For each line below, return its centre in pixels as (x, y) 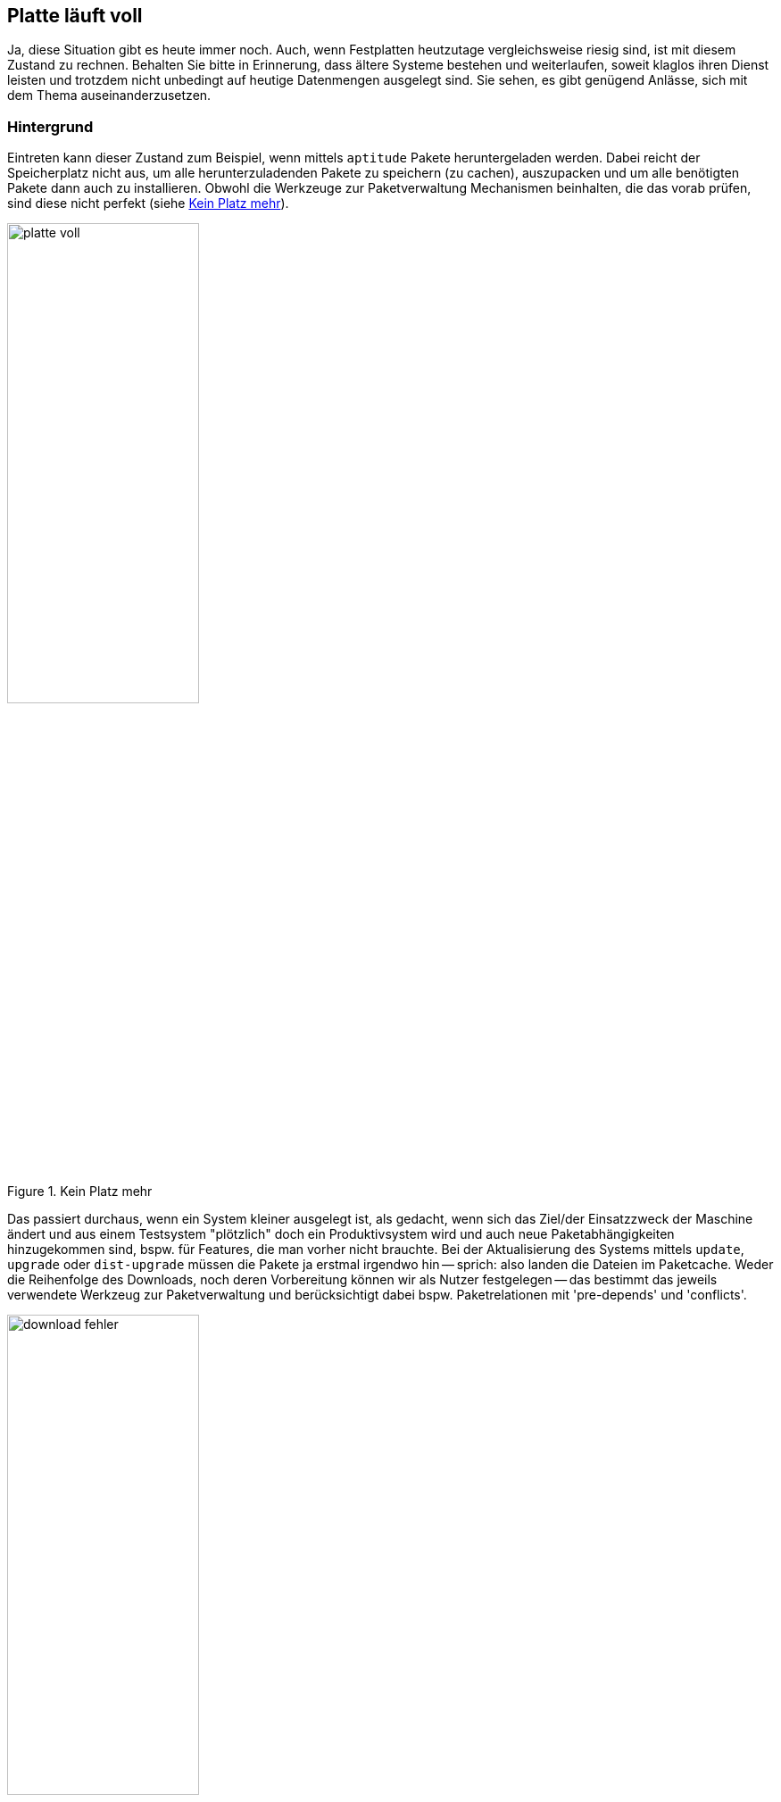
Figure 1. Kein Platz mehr (80, 1192)
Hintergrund (50, 126)
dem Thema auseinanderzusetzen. (109, 95)
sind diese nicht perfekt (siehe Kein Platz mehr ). (148, 203)
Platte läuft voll (75, 16)
